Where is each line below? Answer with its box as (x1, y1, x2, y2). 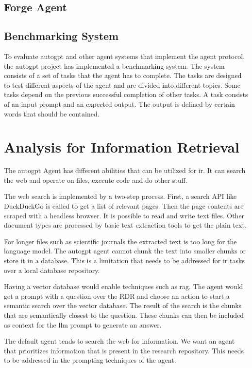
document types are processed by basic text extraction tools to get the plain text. (4, 220, 247, 230)
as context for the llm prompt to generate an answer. (4, 319, 162, 329)
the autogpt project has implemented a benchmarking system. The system (4, 60, 225, 71)
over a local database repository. (4, 265, 100, 275)
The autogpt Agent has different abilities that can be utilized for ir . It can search (4, 165, 246, 175)
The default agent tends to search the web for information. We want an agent (4, 336, 235, 346)
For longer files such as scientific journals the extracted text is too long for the (4, 236, 237, 246)
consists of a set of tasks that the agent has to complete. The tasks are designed (4, 70, 242, 80)
